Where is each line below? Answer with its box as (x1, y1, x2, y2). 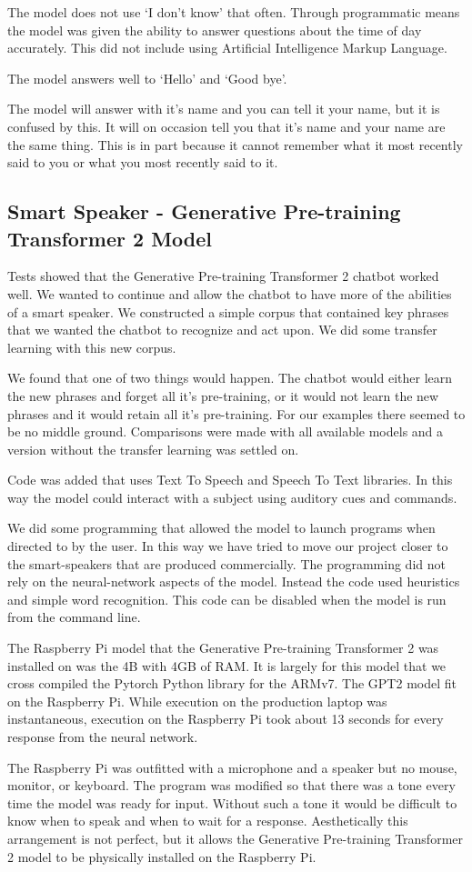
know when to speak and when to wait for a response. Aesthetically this (7, 811, 408, 830)
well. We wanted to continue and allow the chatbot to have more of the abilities (7, 284, 452, 303)
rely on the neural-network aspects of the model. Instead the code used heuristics (7, 572, 460, 591)
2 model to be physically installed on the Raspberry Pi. (7, 847, 316, 866)
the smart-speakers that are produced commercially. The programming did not (7, 554, 446, 573)
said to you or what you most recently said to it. (7, 153, 278, 172)
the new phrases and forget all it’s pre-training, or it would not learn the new (7, 386, 439, 405)
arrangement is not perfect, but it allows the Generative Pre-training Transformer (7, 828, 464, 847)
